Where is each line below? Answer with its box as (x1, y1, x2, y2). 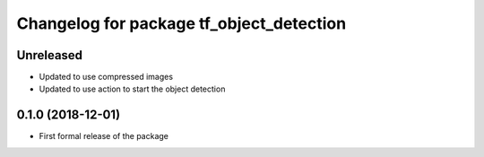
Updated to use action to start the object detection (39, 83, 226, 94)
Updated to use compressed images (39, 72, 174, 83)
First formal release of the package (39, 131, 169, 142)
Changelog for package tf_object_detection (16, 13, 347, 33)
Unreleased (16, 48, 83, 63)
